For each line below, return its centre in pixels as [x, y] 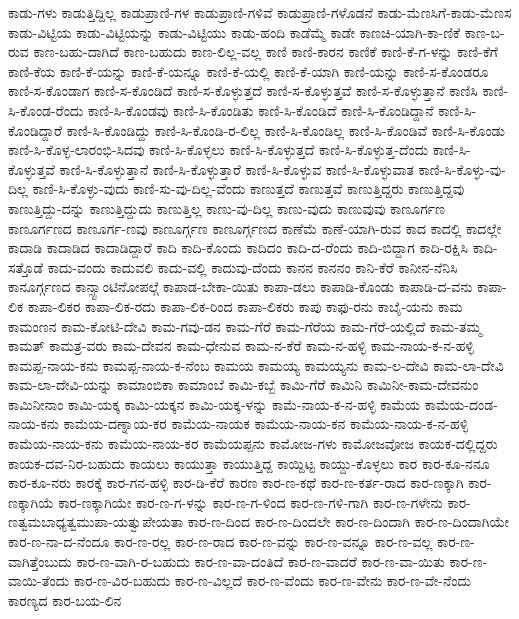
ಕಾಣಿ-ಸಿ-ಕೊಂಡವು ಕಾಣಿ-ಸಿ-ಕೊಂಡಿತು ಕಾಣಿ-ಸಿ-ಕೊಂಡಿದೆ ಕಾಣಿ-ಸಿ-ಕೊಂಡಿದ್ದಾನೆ [260, 109]
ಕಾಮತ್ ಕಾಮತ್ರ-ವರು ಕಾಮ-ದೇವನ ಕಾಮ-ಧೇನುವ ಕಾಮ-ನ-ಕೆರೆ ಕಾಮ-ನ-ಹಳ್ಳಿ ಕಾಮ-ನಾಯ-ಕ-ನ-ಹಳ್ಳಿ [241, 345]
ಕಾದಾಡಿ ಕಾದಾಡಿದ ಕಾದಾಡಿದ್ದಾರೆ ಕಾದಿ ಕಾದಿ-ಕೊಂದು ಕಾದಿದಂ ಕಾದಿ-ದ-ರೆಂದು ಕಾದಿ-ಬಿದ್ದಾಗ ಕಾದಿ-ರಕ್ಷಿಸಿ [238, 247]
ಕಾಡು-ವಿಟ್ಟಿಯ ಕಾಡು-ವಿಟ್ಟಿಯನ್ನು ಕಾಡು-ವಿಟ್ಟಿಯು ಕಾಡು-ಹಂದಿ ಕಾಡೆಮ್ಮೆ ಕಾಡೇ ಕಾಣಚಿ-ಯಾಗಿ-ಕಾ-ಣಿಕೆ [234, 31]
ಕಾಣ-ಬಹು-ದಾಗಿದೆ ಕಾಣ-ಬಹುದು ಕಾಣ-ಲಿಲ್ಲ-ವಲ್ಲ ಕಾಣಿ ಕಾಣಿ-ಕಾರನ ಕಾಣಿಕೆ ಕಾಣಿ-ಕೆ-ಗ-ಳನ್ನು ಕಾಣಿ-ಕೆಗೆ [265, 51]
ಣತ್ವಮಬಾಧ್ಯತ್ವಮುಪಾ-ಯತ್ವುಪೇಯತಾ [96, 521]
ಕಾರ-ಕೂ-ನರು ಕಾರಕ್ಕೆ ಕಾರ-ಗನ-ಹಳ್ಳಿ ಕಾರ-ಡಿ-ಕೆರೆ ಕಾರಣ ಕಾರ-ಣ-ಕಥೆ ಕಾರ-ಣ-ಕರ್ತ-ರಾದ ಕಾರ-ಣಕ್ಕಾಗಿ [236, 482]
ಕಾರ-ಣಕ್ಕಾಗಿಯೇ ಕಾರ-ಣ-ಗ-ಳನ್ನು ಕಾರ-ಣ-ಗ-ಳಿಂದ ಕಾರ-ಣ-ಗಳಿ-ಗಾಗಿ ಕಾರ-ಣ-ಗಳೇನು [250, 501]
